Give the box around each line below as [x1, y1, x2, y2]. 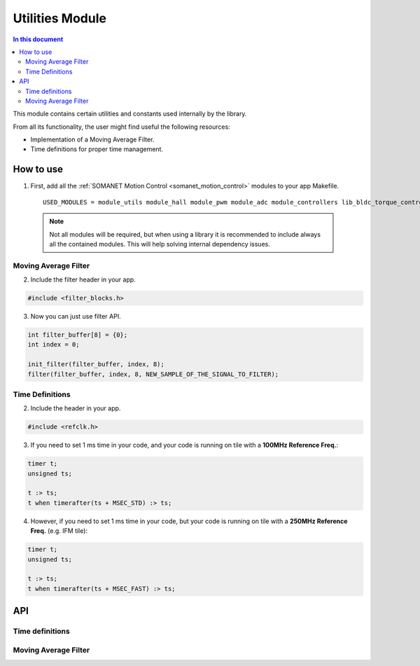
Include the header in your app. [30, 404, 121, 412]
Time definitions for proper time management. [30, 145, 164, 153]
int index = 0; [27, 340, 80, 349]
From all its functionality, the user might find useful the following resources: [13, 123, 230, 131]
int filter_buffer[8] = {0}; [27, 331, 128, 339]
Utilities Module [13, 11, 106, 26]
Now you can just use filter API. [30, 312, 122, 321]
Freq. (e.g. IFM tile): [30, 527, 87, 535]
